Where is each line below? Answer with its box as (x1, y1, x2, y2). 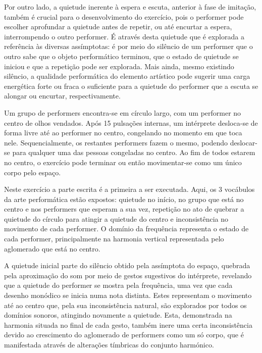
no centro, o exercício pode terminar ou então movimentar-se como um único (4, 157, 242, 167)
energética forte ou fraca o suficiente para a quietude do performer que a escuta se (4, 80, 258, 91)
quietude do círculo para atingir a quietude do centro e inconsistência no (4, 213, 229, 224)
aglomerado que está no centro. (4, 243, 100, 254)
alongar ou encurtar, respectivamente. (4, 90, 121, 101)
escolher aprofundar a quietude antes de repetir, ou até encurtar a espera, (4, 21, 232, 32)
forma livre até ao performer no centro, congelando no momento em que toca (4, 127, 242, 138)
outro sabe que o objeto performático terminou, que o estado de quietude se (4, 51, 239, 61)
